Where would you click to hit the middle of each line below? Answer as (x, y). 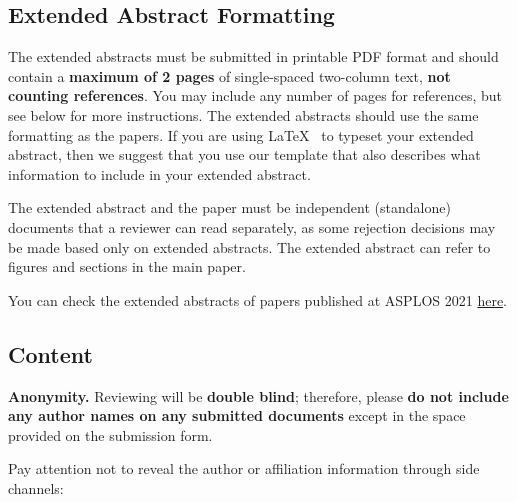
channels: (36, 487)
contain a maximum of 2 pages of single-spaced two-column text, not (229, 75)
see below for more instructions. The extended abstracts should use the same (243, 114)
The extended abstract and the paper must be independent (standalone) (229, 207)
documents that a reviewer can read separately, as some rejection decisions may (252, 226)
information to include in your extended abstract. (159, 173)
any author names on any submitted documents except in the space (237, 415)
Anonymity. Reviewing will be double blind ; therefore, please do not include (258, 395)
